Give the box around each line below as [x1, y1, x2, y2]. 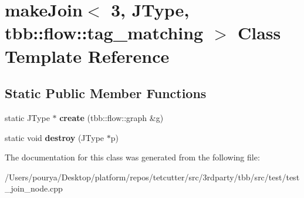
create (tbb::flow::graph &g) [59, 111, 164, 123]
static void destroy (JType [5, 131, 104, 143]
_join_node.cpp [5, 182, 63, 194]
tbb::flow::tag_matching [5, 21, 204, 45]
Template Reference [5, 43, 170, 68]
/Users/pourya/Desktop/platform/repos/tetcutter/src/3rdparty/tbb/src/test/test [5, 170, 300, 183]
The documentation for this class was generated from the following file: [5, 151, 260, 163]
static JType [5, 111, 50, 123]
